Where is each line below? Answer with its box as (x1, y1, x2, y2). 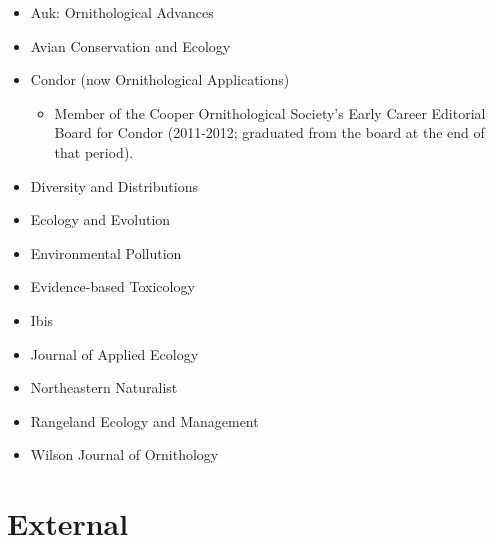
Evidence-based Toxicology (30, 276, 195, 297)
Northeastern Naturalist (30, 377, 178, 398)
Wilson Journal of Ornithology (30, 444, 219, 465)
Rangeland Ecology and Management (30, 410, 259, 431)
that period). (54, 141, 134, 162)
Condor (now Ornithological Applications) (30, 69, 290, 90)
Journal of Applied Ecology (30, 343, 199, 364)
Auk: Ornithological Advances (30, 2, 214, 22)
